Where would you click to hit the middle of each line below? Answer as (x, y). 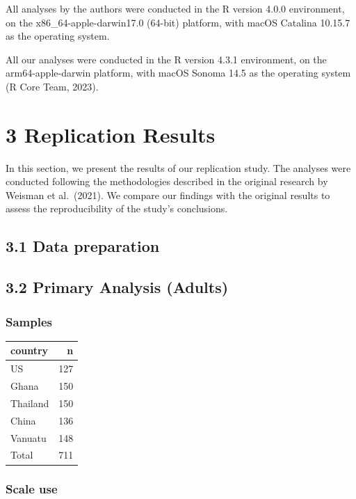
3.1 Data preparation (83, 246)
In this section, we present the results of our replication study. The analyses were (178, 167)
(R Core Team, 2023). (52, 86)
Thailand (30, 403)
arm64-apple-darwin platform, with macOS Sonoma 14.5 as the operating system (178, 73)
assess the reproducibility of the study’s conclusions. (117, 208)
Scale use (32, 489)
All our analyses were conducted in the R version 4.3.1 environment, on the (166, 59)
